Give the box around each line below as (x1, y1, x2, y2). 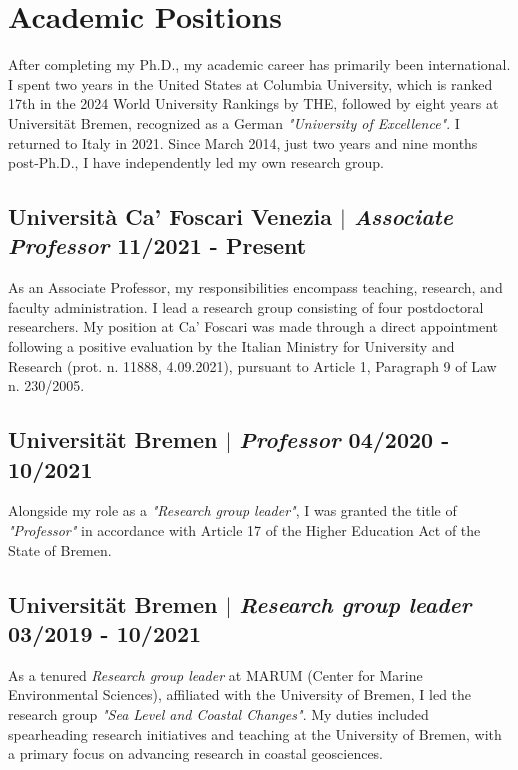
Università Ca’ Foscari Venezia (8, 201, 333, 232)
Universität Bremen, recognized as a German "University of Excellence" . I (8, 112, 460, 133)
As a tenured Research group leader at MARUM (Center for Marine (8, 664, 423, 685)
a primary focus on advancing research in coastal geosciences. (8, 743, 384, 764)
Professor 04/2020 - (239, 424, 450, 455)
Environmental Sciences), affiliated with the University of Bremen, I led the (8, 684, 472, 705)
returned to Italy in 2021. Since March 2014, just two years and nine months (8, 132, 478, 153)
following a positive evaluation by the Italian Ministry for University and (8, 336, 455, 357)
